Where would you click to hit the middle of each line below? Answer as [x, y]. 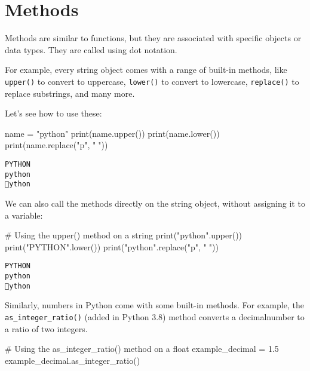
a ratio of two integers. [46, 328]
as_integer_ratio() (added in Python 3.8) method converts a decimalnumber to [155, 316]
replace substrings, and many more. [70, 93]
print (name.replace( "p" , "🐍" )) [56, 145]
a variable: [24, 215]
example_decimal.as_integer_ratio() [73, 360]
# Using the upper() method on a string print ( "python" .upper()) [124, 235]
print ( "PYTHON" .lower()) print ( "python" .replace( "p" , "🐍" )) [112, 246]
